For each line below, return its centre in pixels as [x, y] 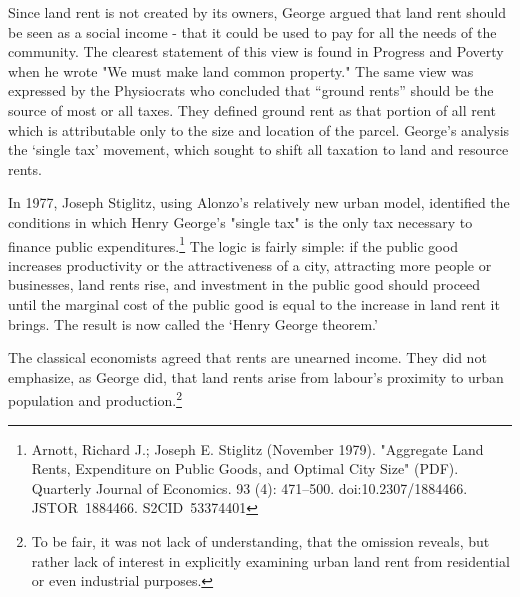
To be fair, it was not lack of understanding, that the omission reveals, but [260, 540]
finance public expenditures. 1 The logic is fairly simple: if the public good [233, 244]
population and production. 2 [95, 398]
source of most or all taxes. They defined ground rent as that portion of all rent [252, 109]
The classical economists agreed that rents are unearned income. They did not [247, 357]
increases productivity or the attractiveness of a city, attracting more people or [250, 264]
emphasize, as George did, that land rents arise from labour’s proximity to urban [256, 376]
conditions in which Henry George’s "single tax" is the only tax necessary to [240, 221]
